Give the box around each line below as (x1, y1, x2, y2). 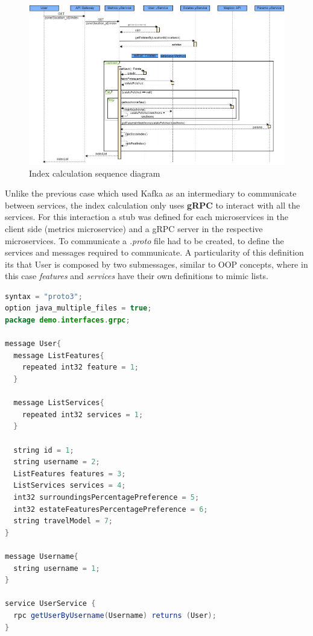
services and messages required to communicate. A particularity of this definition (5, 246, 304, 259)
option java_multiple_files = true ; (5, 304, 152, 313)
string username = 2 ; (13, 458, 100, 467)
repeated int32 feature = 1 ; (22, 363, 139, 372)
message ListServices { (13, 398, 104, 408)
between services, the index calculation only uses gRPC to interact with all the (5, 198, 300, 211)
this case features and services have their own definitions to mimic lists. (5, 269, 268, 282)
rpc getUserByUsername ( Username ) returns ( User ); (13, 611, 217, 620)
